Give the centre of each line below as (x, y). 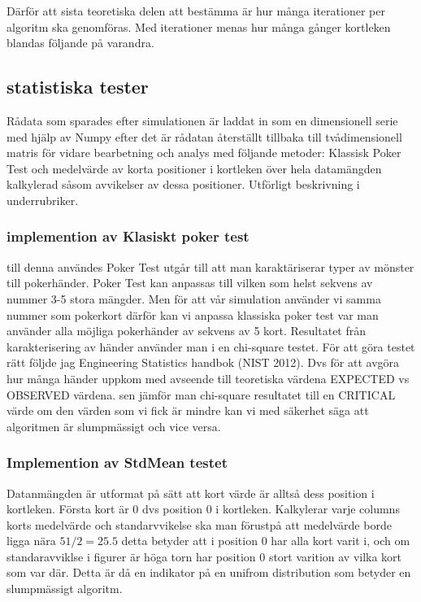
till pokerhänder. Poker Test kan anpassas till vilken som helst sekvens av (190, 283)
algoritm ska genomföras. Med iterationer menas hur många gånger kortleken (199, 26)
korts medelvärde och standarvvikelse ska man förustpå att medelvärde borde (199, 524)
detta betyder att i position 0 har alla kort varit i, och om (266, 541)
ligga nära (31, 541)
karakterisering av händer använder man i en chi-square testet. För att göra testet (211, 346)
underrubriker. (43, 200)
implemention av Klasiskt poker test (128, 236)
